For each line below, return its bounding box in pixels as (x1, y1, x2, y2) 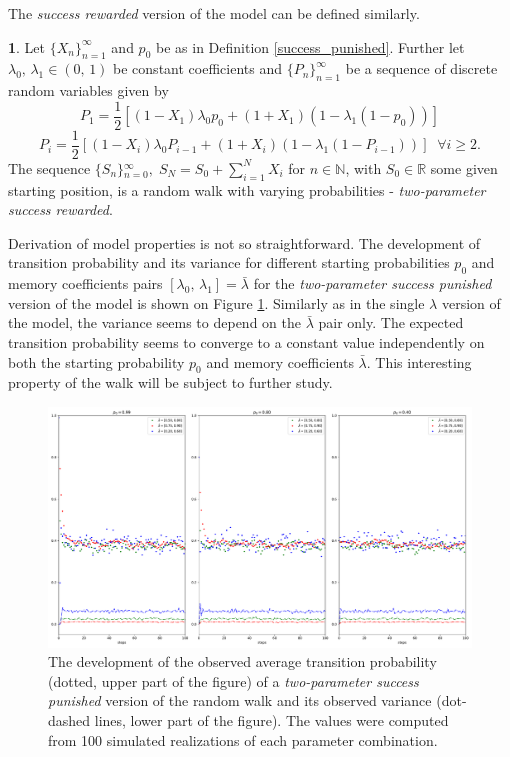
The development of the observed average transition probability (48, 651, 437, 672)
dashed (48, 709, 91, 730)
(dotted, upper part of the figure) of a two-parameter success (48, 670, 419, 691)
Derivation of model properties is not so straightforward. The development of (8, 232, 481, 253)
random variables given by (8, 80, 169, 101)
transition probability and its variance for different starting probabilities (8, 252, 450, 273)
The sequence (8, 157, 91, 178)
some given (430, 157, 498, 178)
